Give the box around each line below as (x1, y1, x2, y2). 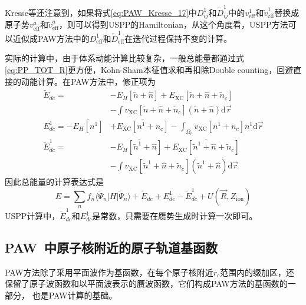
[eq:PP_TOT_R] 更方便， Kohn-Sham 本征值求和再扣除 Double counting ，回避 (5, 63, 294, 75)
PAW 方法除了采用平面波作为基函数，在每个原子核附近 (5, 266, 213, 278)
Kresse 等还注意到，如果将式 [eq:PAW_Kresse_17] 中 (5, 6, 197, 18)
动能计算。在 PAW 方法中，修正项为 (21, 75, 156, 87)
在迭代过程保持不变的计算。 (124, 32, 232, 44)
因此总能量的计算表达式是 (5, 175, 104, 188)
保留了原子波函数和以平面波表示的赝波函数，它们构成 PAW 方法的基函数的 (5, 277, 288, 290)
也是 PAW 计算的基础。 (32, 289, 117, 301)
